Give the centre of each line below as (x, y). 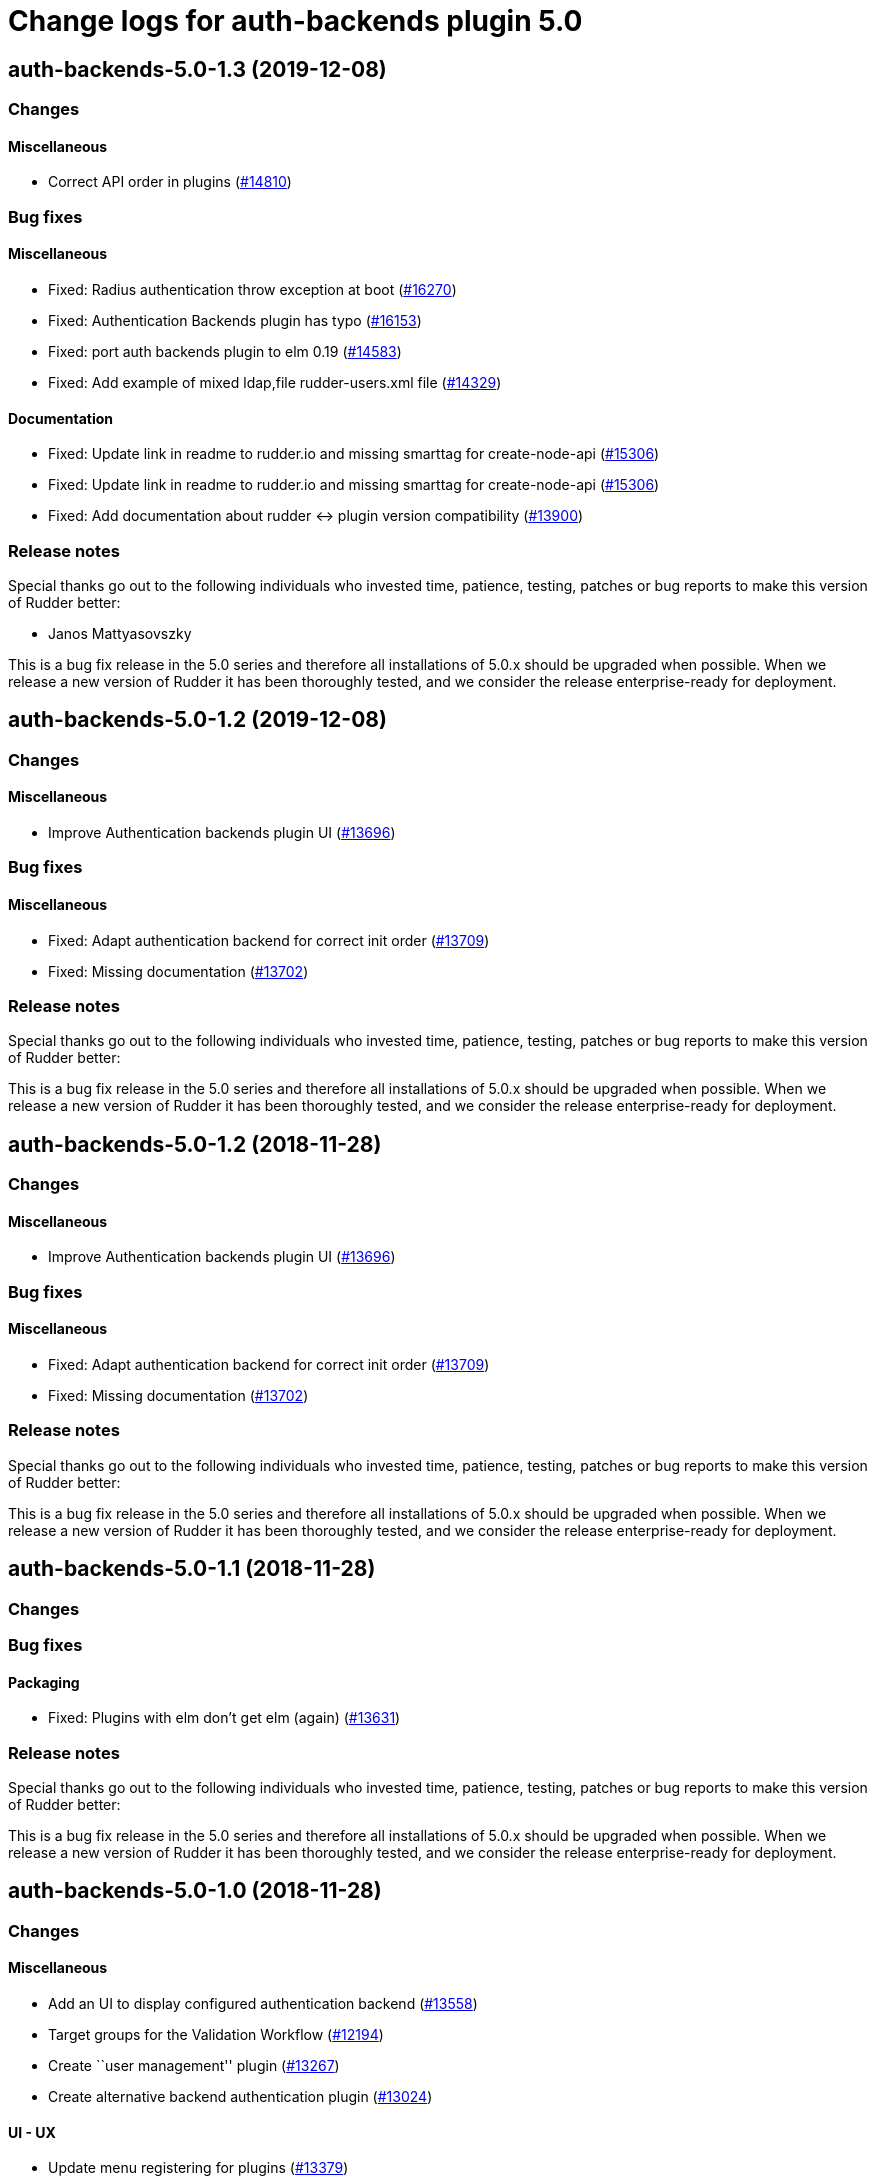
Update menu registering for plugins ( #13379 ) (198, 2168)
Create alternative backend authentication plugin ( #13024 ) (240, 2097)
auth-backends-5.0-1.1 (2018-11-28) (192, 1569)
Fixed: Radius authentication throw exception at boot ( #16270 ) (252, 289)
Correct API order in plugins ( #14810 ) (170, 182)
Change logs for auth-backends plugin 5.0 (295, 21)
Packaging (44, 1682)
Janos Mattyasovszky (120, 633)
